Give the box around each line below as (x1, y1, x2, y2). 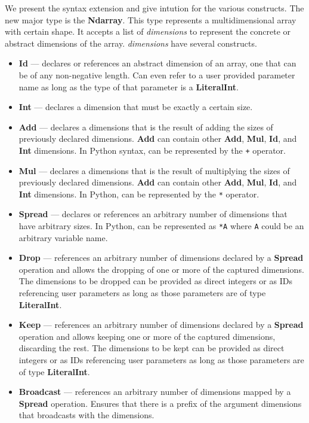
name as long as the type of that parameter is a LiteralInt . (18, 80, 239, 93)
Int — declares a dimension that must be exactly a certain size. (18, 101, 253, 113)
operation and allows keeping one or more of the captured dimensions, (18, 330, 276, 342)
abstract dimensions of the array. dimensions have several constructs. (5, 36, 257, 49)
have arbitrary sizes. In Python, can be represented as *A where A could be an (18, 220, 304, 232)
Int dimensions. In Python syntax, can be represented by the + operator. (18, 144, 286, 156)
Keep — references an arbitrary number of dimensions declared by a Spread (18, 318, 304, 331)
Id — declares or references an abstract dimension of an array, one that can (18, 57, 296, 69)
